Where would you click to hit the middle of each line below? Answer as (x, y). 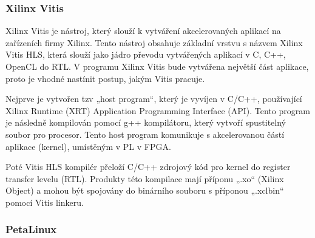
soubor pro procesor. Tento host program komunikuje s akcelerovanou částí (145, 134)
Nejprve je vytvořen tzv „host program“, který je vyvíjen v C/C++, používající (154, 99)
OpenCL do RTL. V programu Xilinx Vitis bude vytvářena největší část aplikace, (157, 66)
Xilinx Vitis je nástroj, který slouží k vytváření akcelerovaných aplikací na (143, 31)
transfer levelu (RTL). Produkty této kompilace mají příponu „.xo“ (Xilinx (145, 178)
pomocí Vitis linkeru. (45, 202)
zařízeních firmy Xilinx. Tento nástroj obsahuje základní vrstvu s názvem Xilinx (154, 42)
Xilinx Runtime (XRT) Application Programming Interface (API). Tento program (158, 110)
